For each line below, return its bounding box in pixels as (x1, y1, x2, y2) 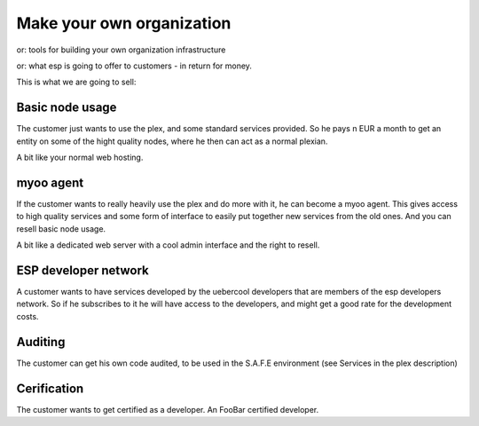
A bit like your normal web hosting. (16, 152, 144, 163)
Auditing (16, 334, 66, 350)
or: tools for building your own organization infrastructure (16, 44, 226, 55)
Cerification (16, 381, 84, 396)
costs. (16, 311, 39, 321)
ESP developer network (16, 263, 150, 278)
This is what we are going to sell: (16, 76, 137, 88)
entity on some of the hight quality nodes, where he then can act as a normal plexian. (16, 136, 328, 146)
